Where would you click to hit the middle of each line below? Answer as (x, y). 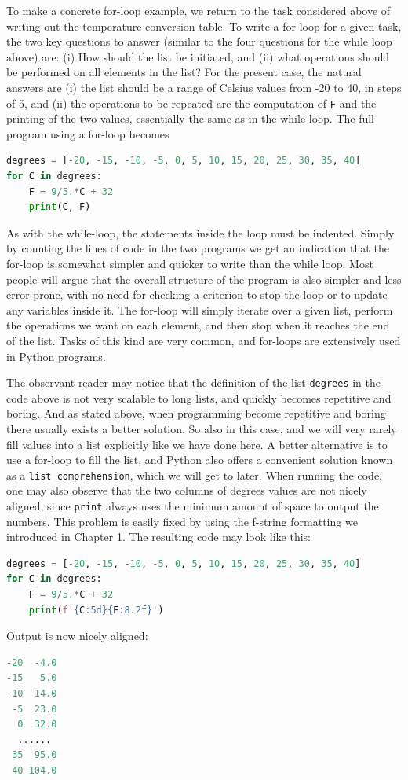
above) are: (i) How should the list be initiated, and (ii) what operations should (198, 56)
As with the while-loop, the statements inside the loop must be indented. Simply (200, 232)
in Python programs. (56, 356)
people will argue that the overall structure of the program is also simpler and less (204, 279)
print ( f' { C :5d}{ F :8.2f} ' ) (96, 610)
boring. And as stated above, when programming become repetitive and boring (196, 413)
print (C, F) (60, 207)
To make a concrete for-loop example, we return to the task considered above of (199, 10)
